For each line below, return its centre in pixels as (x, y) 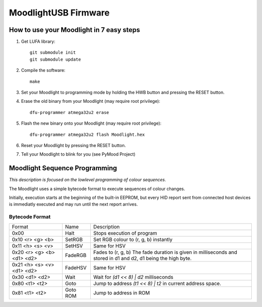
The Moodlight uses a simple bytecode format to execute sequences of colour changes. (97, 189)
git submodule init (53, 53)
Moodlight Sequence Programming (63, 168)
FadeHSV (76, 268)
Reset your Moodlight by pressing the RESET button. (74, 145)
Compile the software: (43, 70)
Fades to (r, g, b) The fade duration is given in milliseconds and (165, 252)
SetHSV (74, 246)
